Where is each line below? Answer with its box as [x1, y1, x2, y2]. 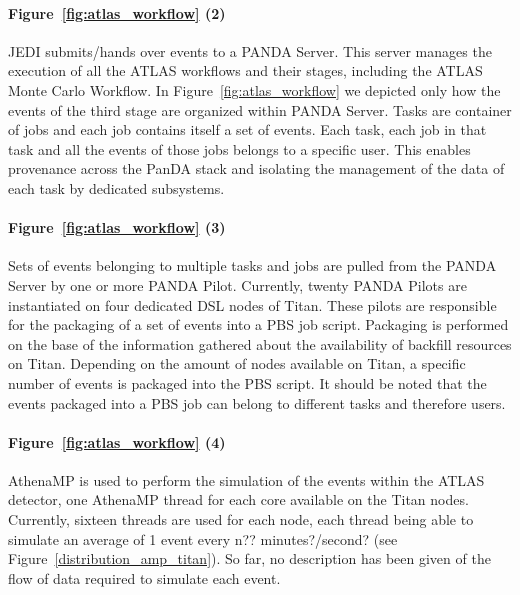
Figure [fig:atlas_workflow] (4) [8, 431, 226, 452]
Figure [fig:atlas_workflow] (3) [8, 217, 226, 238]
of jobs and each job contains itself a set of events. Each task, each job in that [8, 119, 487, 140]
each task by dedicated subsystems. [8, 177, 225, 198]
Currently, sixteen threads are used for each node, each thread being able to [8, 509, 474, 530]
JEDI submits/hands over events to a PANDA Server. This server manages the [8, 40, 492, 61]
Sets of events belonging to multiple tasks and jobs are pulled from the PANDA [8, 255, 497, 276]
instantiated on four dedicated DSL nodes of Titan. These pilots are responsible [8, 294, 497, 315]
